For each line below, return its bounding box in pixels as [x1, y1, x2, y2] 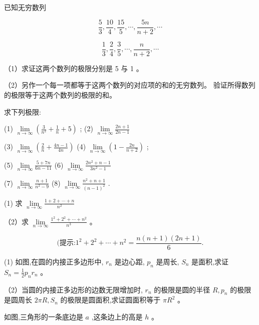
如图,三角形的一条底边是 [4, 311, 83, 321]
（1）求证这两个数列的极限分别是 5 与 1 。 [4, 63, 143, 73]
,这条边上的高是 [91, 311, 143, 321]
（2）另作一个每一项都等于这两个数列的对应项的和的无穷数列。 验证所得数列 [4, 80, 255, 90]
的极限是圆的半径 [154, 284, 210, 294]
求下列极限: [4, 106, 41, 117]
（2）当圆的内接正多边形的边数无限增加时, [4, 284, 143, 294]
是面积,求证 [191, 256, 228, 266]
